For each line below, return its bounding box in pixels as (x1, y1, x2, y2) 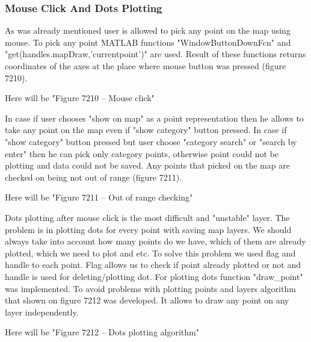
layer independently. (5, 305, 79, 318)
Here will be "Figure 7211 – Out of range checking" (5, 191, 193, 204)
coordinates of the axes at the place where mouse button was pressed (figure (5, 60, 286, 72)
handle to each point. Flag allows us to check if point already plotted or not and (5, 258, 301, 271)
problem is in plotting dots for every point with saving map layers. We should (5, 223, 292, 235)
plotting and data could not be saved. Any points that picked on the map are (5, 159, 290, 172)
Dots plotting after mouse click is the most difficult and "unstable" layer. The (5, 211, 290, 223)
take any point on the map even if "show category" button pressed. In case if (5, 123, 287, 136)
